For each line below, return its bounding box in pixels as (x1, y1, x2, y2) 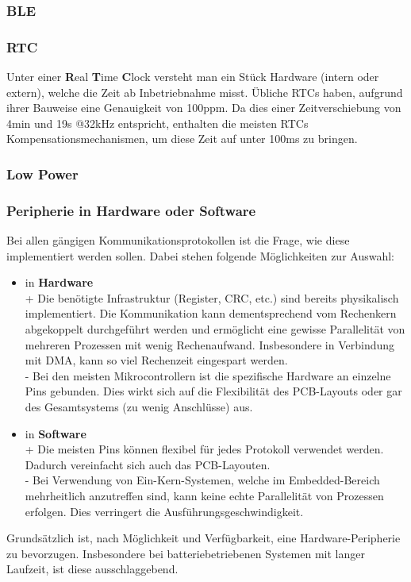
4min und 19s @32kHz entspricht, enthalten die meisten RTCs (6, 114, 309, 131)
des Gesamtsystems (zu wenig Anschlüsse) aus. (25, 399, 253, 415)
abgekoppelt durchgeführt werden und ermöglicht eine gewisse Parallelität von (25, 321, 405, 337)
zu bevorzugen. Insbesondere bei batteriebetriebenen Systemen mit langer (6, 545, 365, 561)
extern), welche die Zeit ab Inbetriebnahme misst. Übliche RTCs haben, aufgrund (6, 83, 403, 100)
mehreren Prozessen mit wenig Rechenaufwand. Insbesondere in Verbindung (25, 336, 395, 353)
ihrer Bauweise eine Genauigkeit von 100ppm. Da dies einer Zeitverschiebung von (6, 99, 401, 116)
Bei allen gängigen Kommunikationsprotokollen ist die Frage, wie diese (6, 232, 350, 249)
